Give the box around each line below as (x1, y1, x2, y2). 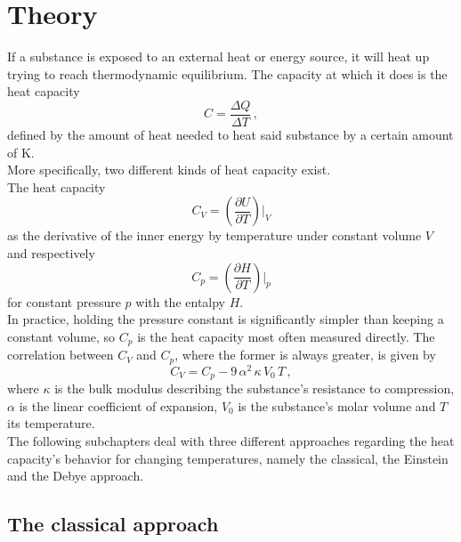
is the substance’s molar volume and (238, 396, 436, 415)
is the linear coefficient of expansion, (19, 396, 218, 415)
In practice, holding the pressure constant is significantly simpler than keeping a (7, 310, 444, 328)
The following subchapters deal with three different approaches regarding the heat (7, 431, 455, 449)
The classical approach (7, 510, 219, 538)
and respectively (7, 243, 95, 262)
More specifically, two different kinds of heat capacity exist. (7, 160, 331, 179)
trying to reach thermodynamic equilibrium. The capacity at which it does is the (7, 64, 448, 83)
